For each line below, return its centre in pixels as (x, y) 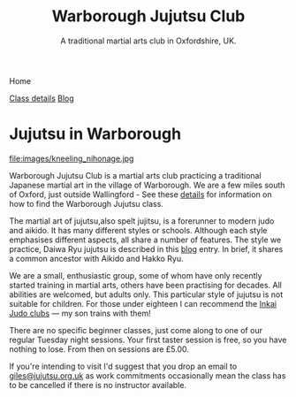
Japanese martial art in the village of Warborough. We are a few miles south (147, 185)
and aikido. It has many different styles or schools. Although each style (138, 230)
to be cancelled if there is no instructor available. (98, 385)
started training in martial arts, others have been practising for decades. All (146, 285)
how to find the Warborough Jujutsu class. (86, 203)
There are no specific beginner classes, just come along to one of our (136, 330)
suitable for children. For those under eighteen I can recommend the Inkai (143, 303)
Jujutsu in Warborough (95, 134)
